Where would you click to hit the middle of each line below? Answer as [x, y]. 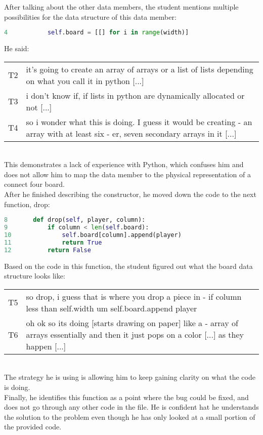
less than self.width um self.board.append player [112, 308]
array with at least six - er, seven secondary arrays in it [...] [131, 133]
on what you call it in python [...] [85, 81]
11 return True [53, 242]
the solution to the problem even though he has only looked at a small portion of [130, 417]
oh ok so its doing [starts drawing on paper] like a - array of [132, 323]
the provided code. [33, 427]
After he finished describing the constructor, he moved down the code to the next [130, 194]
